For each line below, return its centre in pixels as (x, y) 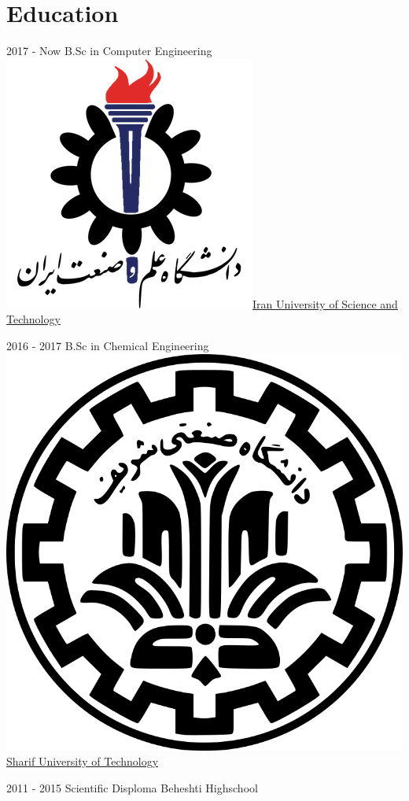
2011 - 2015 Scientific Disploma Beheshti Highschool (132, 787)
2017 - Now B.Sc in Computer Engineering (109, 51)
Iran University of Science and (325, 303)
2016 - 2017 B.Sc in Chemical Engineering (108, 345)
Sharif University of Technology (83, 761)
